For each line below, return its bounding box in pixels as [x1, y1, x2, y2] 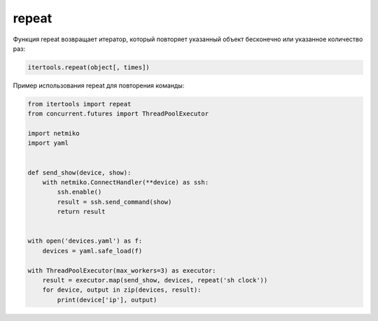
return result [57, 208, 106, 216]
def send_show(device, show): [27, 169, 132, 176]
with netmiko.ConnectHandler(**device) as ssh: [42, 178, 209, 187]
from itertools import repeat [27, 100, 132, 108]
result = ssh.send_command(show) [57, 198, 172, 206]
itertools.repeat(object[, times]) [27, 63, 150, 71]
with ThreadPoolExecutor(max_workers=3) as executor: [27, 266, 216, 274]
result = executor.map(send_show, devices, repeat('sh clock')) [42, 276, 268, 284]
